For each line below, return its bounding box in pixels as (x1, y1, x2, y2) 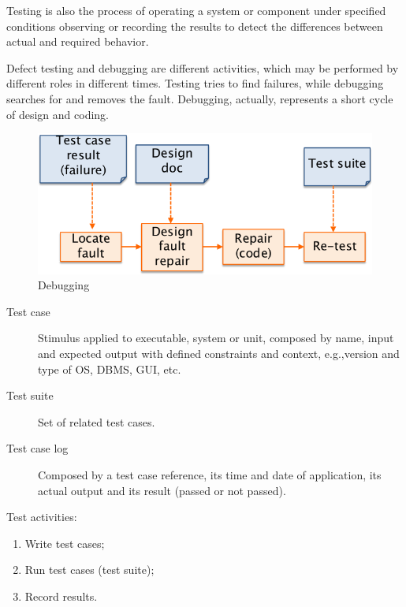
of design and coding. (6, 106, 109, 122)
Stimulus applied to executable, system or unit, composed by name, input (38, 330, 394, 346)
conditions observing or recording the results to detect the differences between (6, 17, 383, 34)
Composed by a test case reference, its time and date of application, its (38, 467, 382, 483)
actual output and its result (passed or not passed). (38, 482, 286, 498)
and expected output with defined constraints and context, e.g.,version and (38, 345, 400, 362)
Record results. (24, 588, 98, 605)
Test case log (6, 440, 69, 456)
